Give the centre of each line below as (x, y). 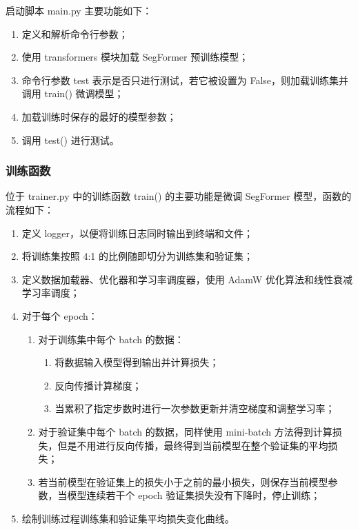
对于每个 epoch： (60, 315)
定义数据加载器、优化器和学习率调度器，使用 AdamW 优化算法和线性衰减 (187, 279)
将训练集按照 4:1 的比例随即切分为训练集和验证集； (138, 256)
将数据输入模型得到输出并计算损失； (137, 362)
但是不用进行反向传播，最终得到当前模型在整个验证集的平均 (193, 445)
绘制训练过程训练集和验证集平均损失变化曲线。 (128, 518)
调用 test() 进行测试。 (70, 140)
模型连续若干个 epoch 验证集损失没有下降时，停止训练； (194, 495)
